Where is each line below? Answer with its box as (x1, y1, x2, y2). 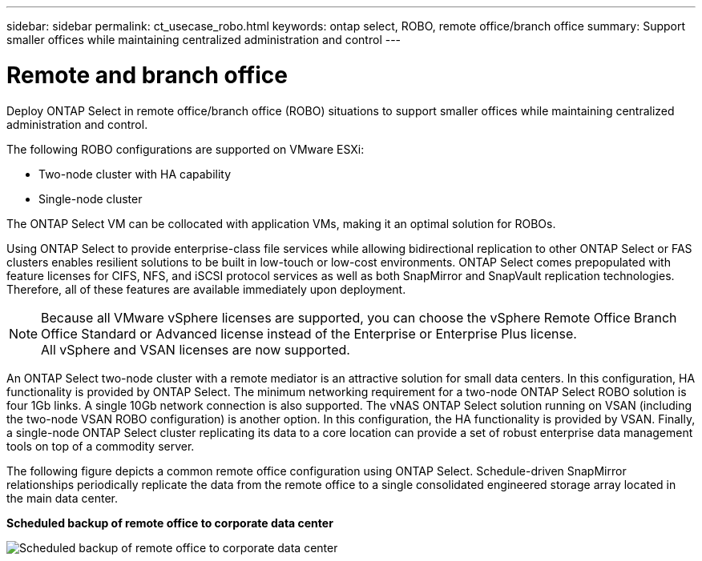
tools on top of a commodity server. (6, 439, 195, 453)
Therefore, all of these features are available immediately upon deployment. (6, 282, 406, 296)
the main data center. (6, 491, 119, 505)
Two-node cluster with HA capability (38, 166, 232, 181)
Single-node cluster (38, 191, 143, 206)
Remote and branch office (6, 61, 288, 89)
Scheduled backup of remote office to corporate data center (6, 515, 333, 530)
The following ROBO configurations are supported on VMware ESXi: (6, 142, 365, 156)
